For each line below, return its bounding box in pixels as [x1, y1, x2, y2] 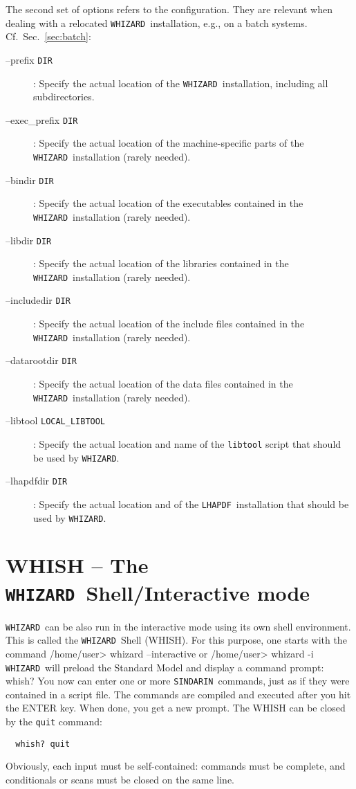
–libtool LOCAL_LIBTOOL [6, 413, 106, 428]
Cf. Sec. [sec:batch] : [6, 29, 91, 44]
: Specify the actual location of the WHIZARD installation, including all [33, 75, 328, 90]
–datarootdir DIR [6, 353, 77, 368]
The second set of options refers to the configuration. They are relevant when [6, 2, 332, 16]
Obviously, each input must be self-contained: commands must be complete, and [6, 759, 346, 773]
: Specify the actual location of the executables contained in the [33, 196, 303, 210]
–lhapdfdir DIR [6, 473, 68, 488]
